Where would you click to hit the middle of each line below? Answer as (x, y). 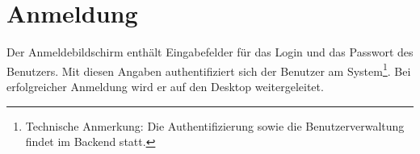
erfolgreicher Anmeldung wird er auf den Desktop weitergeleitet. (165, 86)
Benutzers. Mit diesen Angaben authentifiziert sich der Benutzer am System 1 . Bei (209, 69)
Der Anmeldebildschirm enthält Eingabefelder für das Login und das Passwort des (210, 52)
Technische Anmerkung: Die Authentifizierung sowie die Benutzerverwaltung (215, 125)
